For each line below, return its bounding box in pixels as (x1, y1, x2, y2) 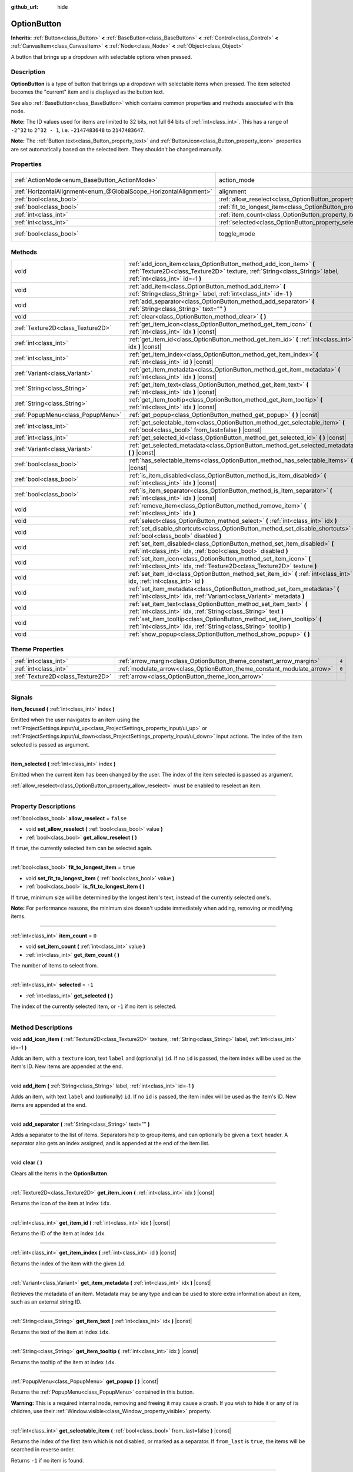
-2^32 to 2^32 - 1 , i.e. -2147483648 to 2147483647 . (11, 127, 145, 134)
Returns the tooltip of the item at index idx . (11, 1358, 116, 1365)
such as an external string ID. (11, 1298, 82, 1305)
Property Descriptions (11, 803, 76, 811)
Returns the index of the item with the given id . (11, 1260, 126, 1267)
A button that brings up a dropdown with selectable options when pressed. (11, 53, 192, 60)
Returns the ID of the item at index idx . (11, 1230, 106, 1237)
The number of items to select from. (11, 962, 98, 969)
